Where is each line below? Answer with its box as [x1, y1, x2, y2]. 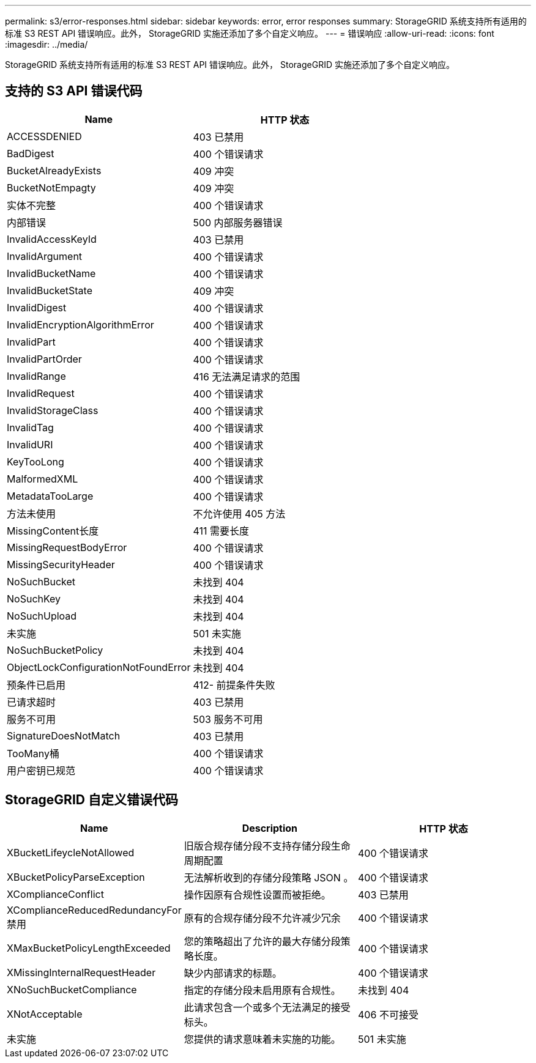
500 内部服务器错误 [193, 216, 283, 229]
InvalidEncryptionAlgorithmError [7, 318, 154, 331]
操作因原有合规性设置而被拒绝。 [184, 888, 331, 901]
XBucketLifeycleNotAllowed [7, 846, 135, 859]
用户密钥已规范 [7, 764, 76, 777]
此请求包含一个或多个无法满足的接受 [184, 1001, 351, 1013]
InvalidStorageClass [7, 404, 99, 417]
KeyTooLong [7, 455, 64, 468]
